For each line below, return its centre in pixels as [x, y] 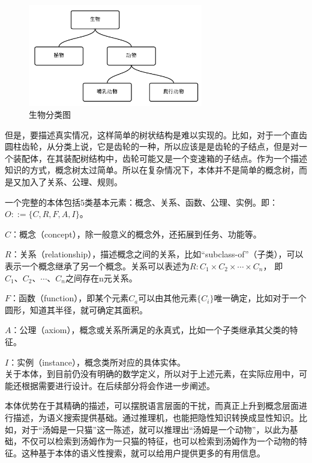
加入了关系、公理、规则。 [72, 182]
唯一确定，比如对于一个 [260, 298]
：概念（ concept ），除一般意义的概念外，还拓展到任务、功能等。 [136, 234]
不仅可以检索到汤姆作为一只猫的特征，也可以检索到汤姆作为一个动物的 [160, 441]
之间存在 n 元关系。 [101, 277]
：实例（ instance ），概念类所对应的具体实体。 [97, 362]
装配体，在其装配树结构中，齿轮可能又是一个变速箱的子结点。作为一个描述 [160, 158]
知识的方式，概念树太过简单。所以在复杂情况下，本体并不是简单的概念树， [152, 170]
